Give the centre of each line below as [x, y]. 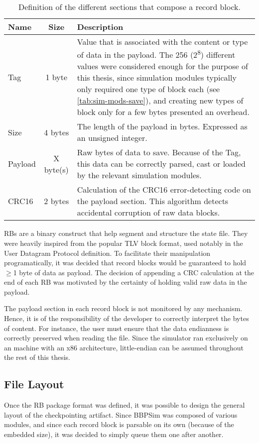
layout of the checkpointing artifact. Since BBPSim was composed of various [121, 414]
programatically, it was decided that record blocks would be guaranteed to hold [125, 263]
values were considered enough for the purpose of [162, 66]
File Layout [34, 384]
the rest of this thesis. [37, 357]
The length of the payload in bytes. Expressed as [162, 126]
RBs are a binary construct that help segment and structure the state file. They [126, 233]
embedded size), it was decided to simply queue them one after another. [114, 434]
